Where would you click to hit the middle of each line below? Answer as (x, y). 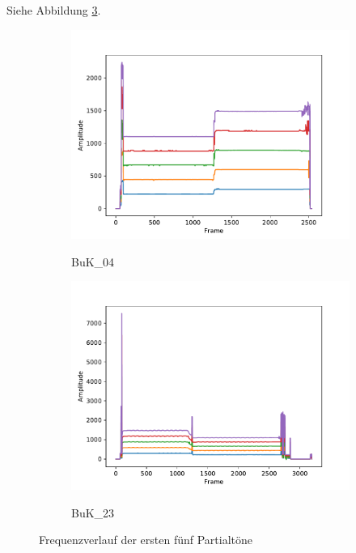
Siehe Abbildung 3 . (54, 10)
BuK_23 (93, 512)
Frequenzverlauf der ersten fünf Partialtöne (146, 540)
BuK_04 (93, 261)
